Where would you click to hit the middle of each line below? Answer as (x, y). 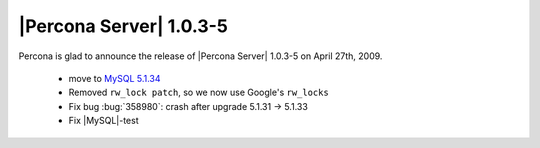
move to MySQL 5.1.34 (114, 78)
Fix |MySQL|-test (103, 121)
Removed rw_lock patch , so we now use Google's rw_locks (198, 92)
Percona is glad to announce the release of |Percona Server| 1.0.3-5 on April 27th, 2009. (200, 56)
